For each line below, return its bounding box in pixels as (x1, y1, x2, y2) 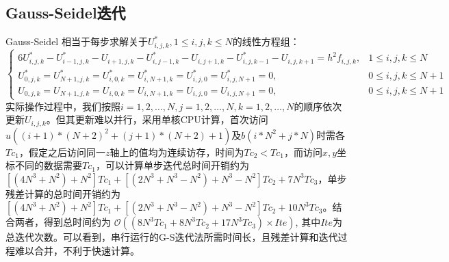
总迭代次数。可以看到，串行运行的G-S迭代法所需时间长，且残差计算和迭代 (5, 230, 338, 244)
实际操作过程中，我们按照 (5, 99, 120, 113)
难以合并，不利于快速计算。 (14, 244, 140, 258)
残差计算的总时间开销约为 (5, 186, 120, 200)
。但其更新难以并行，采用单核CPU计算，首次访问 (46, 112, 268, 127)
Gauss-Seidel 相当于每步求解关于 (5, 34, 148, 49)
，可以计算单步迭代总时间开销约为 (95, 158, 249, 172)
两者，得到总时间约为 (14, 215, 111, 229)
